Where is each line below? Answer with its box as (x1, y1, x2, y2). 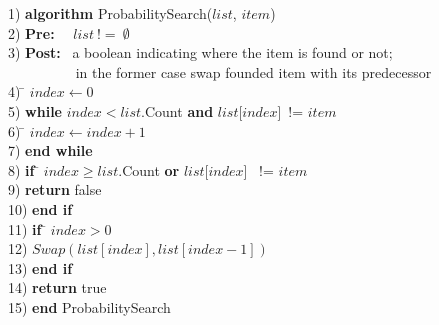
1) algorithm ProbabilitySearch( (8, 3, 213, 23)
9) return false (8, 179, 102, 200)
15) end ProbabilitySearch (8, 296, 171, 317)
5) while (8, 100, 62, 121)
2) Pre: (8, 22, 55, 43)
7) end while (8, 140, 93, 161)
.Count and (141, 100, 214, 121)
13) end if (8, 257, 73, 278)
